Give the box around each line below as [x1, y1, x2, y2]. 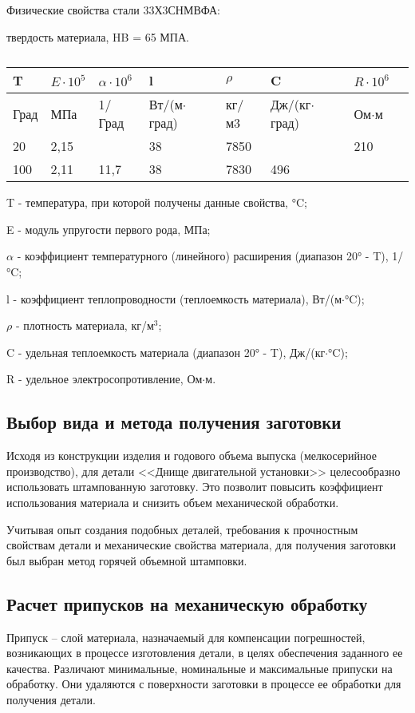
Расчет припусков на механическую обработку [6, 591, 368, 616]
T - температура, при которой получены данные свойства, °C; [6, 194, 307, 211]
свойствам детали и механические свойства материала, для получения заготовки [6, 537, 396, 553]
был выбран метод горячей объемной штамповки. [6, 552, 247, 568]
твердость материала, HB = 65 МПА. [6, 28, 189, 45]
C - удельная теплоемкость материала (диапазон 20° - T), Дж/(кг [6, 343, 326, 360]
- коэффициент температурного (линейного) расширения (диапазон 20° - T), [17, 248, 389, 264]
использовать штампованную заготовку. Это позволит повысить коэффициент [6, 478, 383, 495]
